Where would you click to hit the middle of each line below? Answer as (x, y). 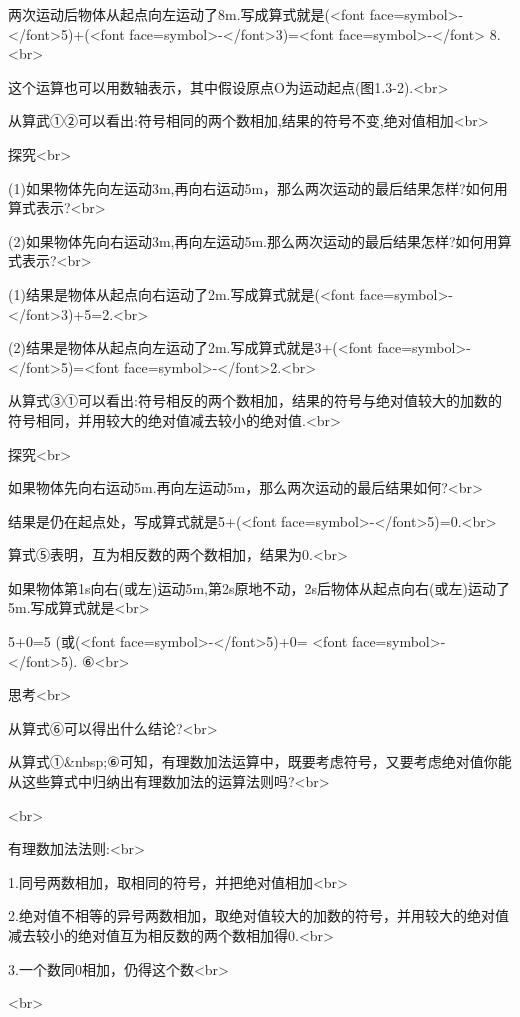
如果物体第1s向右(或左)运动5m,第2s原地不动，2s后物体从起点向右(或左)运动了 (259, 587)
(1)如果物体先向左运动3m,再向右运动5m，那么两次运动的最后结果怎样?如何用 (258, 187)
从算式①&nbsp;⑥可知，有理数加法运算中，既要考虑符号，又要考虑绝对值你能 (260, 761)
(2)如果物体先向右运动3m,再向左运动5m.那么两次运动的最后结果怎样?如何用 (253, 240)
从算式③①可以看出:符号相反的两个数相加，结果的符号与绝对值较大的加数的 (255, 400)
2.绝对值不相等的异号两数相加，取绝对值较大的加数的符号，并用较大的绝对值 (258, 915)
